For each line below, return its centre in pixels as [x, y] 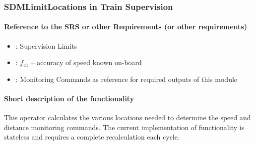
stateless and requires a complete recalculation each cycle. [92, 137]
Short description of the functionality [69, 99]
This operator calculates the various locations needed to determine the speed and [127, 117]
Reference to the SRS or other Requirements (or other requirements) [126, 27]
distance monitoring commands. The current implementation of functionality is [124, 127]
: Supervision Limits [46, 45]
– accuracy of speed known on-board [86, 62]
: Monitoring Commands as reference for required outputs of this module [127, 79]
